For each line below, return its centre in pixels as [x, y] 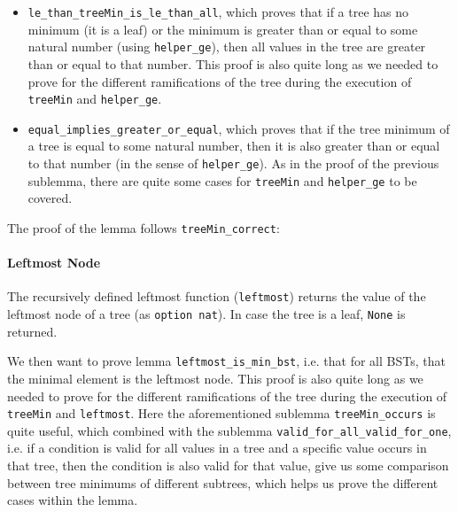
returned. [32, 331]
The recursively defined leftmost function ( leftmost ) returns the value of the [217, 296]
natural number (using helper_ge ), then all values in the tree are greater [227, 47]
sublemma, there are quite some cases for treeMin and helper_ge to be [222, 180]
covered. [50, 198]
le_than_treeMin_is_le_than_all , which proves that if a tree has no [218, 12]
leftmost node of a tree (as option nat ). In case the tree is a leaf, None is [206, 314]
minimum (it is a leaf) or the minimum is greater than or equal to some [223, 29]
